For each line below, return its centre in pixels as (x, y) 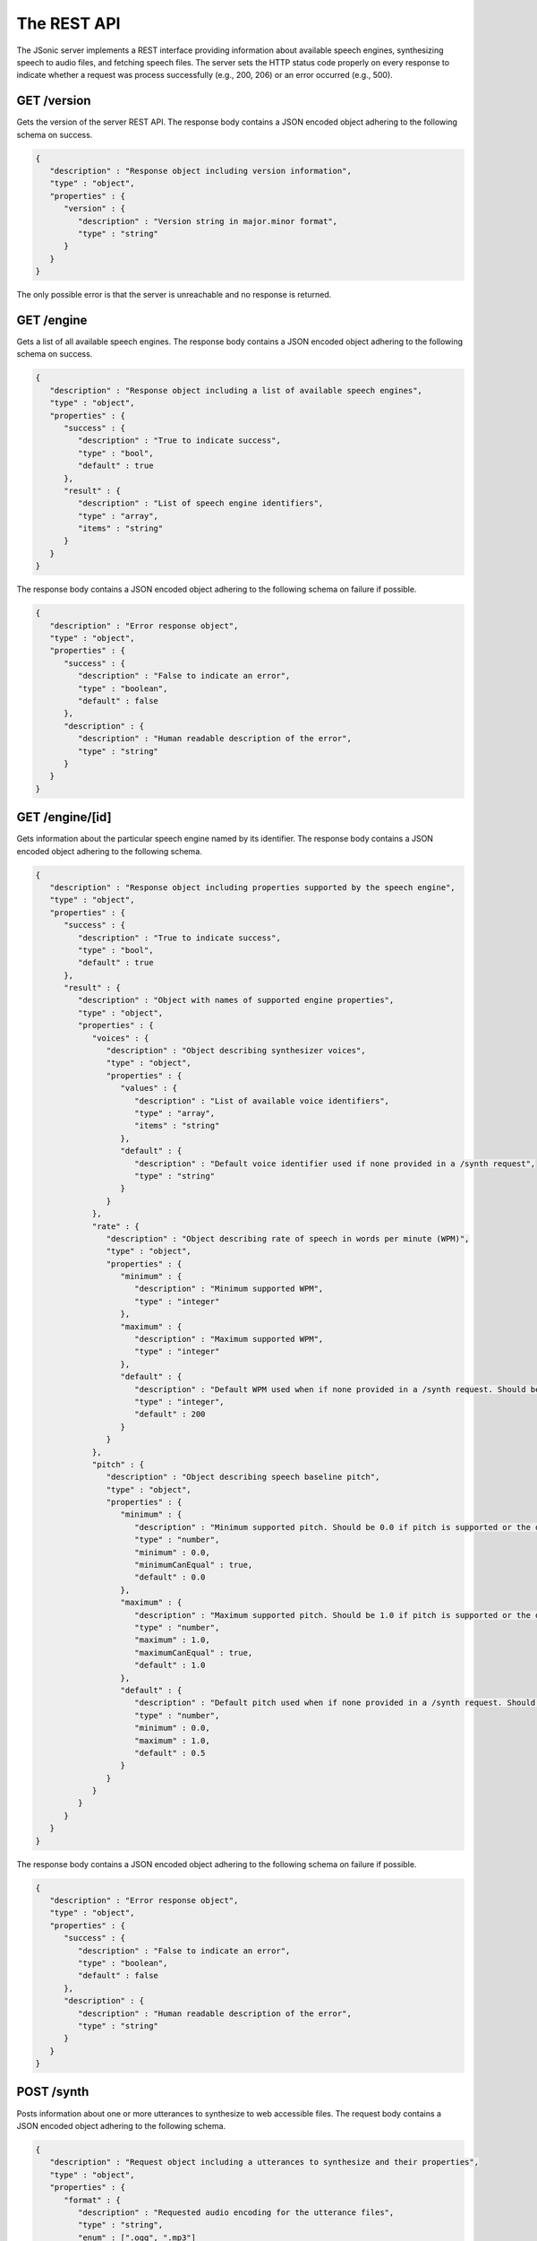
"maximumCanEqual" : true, (194, 1653)
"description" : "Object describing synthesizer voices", (236, 1051)
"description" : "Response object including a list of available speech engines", (236, 390)
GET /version (54, 101)
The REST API (68, 23)
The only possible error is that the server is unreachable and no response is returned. (174, 295)
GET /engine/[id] (64, 817)
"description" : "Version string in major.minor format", (208, 221)
